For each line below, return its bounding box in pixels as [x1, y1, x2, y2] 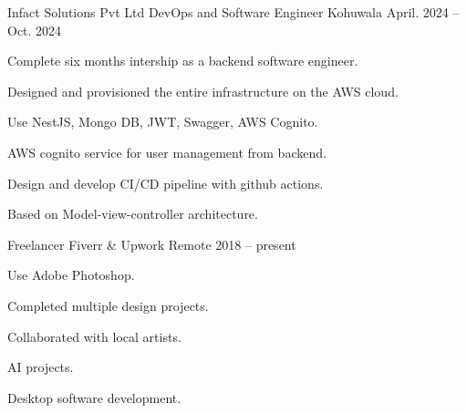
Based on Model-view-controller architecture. [7, 204, 258, 223]
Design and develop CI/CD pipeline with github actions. [7, 173, 324, 192]
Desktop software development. [7, 387, 182, 407]
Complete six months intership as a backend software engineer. [7, 51, 358, 70]
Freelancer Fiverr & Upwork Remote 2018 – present [7, 234, 296, 253]
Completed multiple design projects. [7, 295, 209, 315]
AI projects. [7, 357, 74, 377]
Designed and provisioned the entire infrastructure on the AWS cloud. [7, 81, 399, 100]
